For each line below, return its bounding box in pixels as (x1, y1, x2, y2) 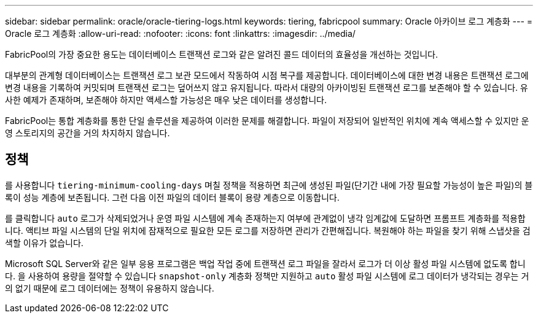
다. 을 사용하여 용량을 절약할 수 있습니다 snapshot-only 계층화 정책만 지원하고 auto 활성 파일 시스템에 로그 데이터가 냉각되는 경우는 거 (5, 270, 529, 281)
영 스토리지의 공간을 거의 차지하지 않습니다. (5, 128, 170, 138)
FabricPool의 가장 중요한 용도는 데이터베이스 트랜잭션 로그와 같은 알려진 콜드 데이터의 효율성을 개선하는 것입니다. (5, 49, 439, 60)
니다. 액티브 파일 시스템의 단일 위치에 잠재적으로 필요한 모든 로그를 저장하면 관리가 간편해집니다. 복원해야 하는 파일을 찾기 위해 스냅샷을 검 (5, 225, 531, 236)
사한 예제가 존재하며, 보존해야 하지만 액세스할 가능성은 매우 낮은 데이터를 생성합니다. (5, 95, 327, 105)
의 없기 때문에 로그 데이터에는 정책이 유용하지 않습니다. (5, 282, 214, 293)
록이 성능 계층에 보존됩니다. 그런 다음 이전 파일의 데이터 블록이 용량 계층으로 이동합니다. (5, 192, 340, 203)
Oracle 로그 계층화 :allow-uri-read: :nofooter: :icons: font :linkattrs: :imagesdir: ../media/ (5, 28, 356, 39)
